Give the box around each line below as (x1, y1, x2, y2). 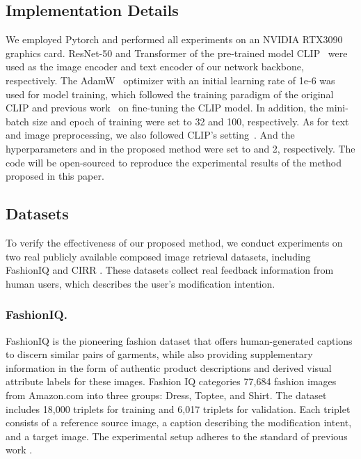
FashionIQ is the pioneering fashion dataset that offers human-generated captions (6, 333, 353, 348)
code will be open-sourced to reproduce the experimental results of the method (6, 155, 342, 169)
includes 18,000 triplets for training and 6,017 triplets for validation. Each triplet (6, 401, 351, 416)
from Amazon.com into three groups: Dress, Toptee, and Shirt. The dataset (6, 387, 327, 402)
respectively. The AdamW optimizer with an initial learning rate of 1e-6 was (6, 72, 335, 87)
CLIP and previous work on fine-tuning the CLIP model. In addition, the (6, 100, 323, 115)
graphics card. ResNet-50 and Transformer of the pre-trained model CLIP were (6, 45, 348, 60)
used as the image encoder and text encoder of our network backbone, (6, 59, 304, 74)
